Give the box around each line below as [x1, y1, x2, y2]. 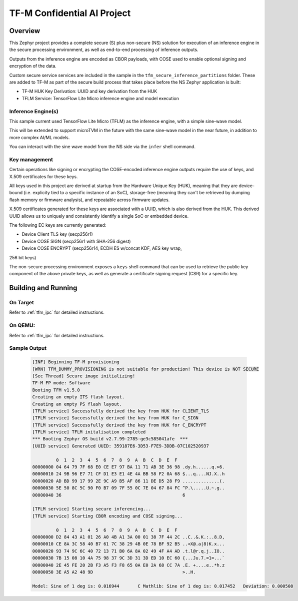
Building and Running [9, 284, 77, 292]
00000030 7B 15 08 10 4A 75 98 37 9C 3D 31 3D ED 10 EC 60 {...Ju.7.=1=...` [32, 555, 225, 561]
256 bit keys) [9, 254, 36, 260]
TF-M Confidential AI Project [9, 8, 131, 19]
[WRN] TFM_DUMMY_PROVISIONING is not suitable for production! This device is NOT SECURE [32, 366, 259, 372]
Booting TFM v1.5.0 [32, 387, 80, 393]
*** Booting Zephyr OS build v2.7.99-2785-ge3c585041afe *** [32, 436, 188, 442]
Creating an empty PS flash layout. [32, 401, 122, 407]
